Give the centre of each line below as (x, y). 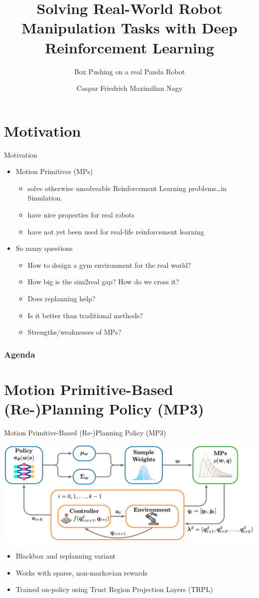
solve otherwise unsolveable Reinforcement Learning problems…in (127, 188)
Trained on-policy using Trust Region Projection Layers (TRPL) (114, 589)
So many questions (44, 248)
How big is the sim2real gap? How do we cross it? (103, 282)
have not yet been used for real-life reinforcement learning (116, 231)
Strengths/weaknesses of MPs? (74, 332)
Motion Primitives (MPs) (54, 171)
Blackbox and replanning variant (65, 556)
